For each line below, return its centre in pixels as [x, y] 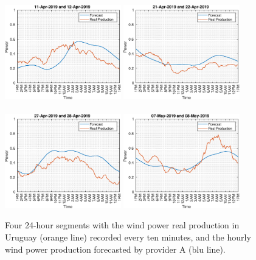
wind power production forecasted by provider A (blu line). [115, 249]
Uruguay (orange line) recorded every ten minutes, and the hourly [128, 237]
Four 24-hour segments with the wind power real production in [122, 225]
